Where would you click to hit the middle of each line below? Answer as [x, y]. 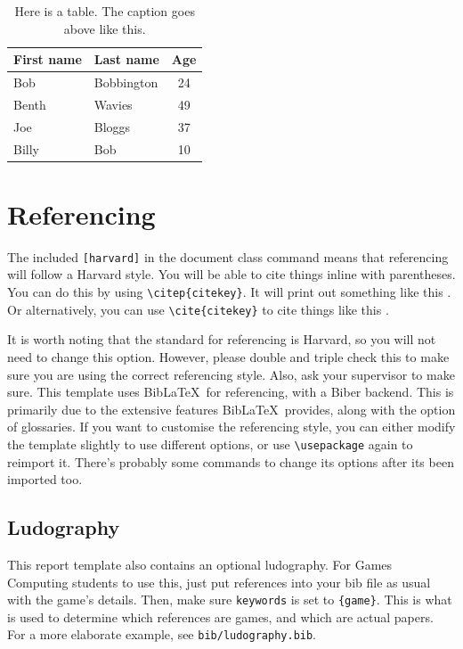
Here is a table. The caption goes [105, 11]
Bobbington [126, 82]
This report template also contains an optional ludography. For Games [200, 564]
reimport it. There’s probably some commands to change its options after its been [231, 461]
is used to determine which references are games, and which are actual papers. [220, 616]
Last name [126, 59]
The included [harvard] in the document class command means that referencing [228, 256]
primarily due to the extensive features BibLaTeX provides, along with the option [231, 409]
